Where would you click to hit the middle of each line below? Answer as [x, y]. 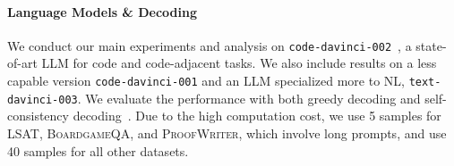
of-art [22, 63]
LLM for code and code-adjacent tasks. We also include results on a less [239, 63]
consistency [38, 116]
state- [431, 45]
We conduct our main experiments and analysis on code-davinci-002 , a [210, 45]
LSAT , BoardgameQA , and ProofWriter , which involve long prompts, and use [227, 133]
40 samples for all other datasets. [98, 150]
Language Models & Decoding [103, 11]
